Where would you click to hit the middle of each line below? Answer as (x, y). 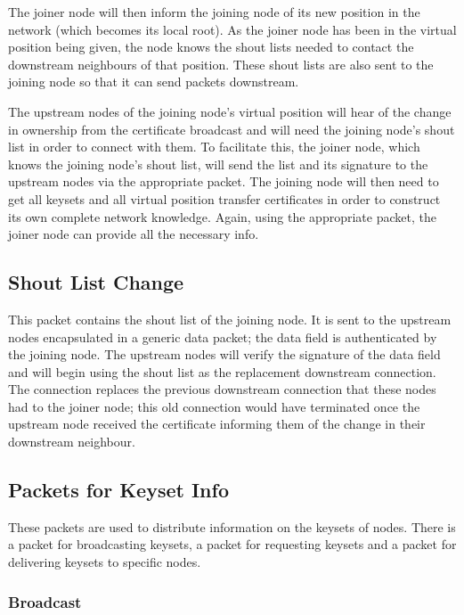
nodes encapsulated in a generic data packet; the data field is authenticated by (223, 336)
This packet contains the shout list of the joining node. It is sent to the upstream (230, 319)
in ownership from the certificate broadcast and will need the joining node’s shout (232, 129)
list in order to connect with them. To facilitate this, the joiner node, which (214, 147)
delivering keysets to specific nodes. (105, 562)
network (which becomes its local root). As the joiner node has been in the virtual (232, 29)
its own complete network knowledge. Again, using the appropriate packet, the (222, 216)
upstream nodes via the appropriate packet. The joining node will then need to (224, 181)
